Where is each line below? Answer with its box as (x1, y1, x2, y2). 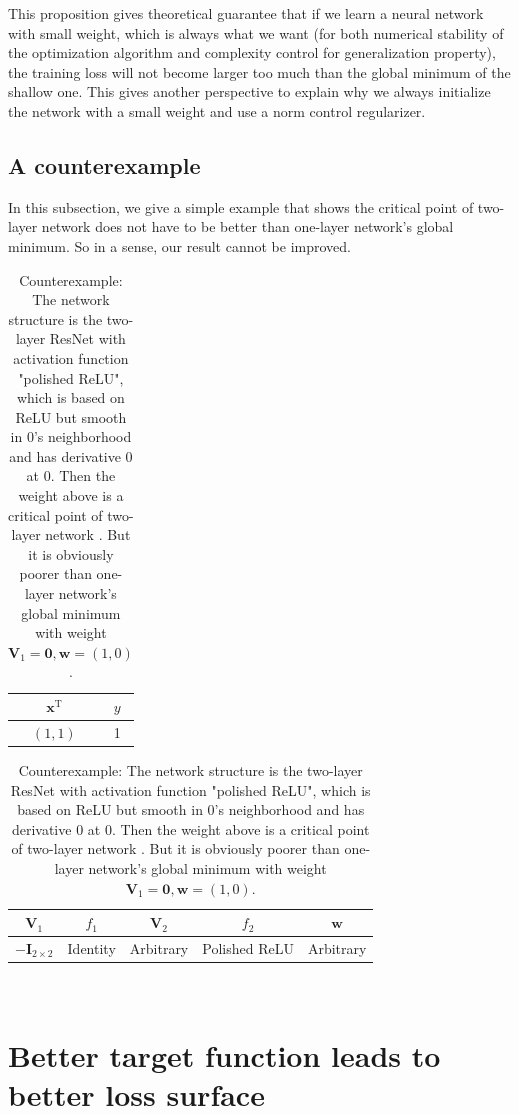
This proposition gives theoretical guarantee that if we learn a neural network (8, 3, 484, 23)
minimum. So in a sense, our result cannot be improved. (8, 235, 351, 256)
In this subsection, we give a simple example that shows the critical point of (8, 196, 474, 217)
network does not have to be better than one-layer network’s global (41, 216, 454, 237)
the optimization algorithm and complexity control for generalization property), (8, 42, 496, 63)
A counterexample (8, 149, 201, 180)
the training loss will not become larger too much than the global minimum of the (8, 61, 511, 82)
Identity (67, 937, 116, 958)
